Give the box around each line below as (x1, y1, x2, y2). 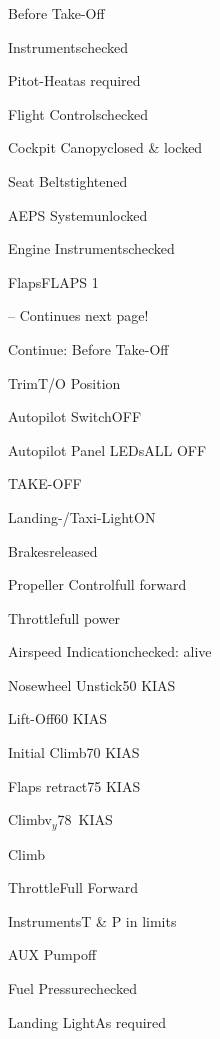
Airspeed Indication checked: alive (8, 641, 212, 662)
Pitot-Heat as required (8, 70, 141, 91)
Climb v (8, 809, 52, 830)
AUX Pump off (8, 944, 97, 965)
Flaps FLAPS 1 (8, 271, 99, 292)
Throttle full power (8, 607, 121, 628)
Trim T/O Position (8, 372, 121, 393)
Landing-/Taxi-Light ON (8, 506, 156, 527)
